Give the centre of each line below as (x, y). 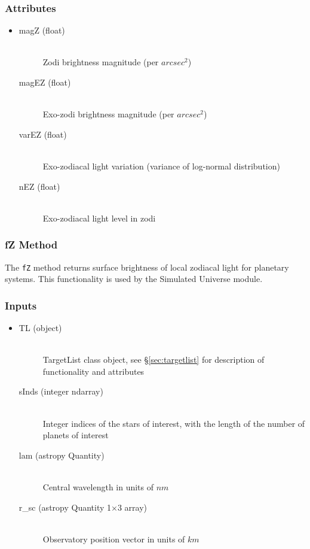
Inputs (21, 305)
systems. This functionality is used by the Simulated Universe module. (134, 279)
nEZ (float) (39, 186)
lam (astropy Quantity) (62, 455)
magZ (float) (42, 30)
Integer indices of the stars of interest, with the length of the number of (174, 423)
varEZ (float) (43, 134)
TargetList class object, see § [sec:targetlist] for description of (154, 360)
